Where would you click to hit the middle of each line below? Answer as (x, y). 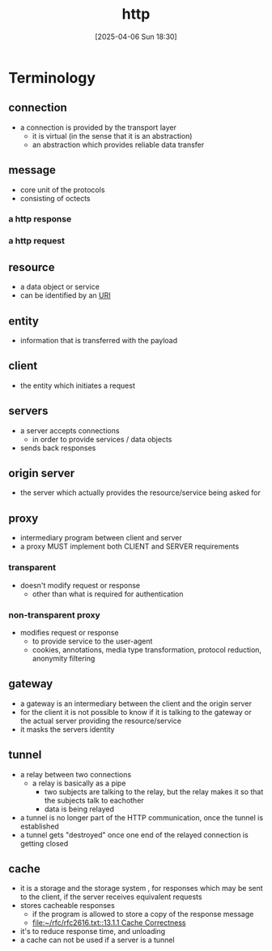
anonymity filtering (64, 658)
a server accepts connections (70, 430)
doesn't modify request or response (80, 585)
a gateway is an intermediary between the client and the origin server (136, 704)
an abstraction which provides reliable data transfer (118, 144)
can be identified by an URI (65, 295)
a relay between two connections (76, 774)
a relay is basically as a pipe (79, 783)
